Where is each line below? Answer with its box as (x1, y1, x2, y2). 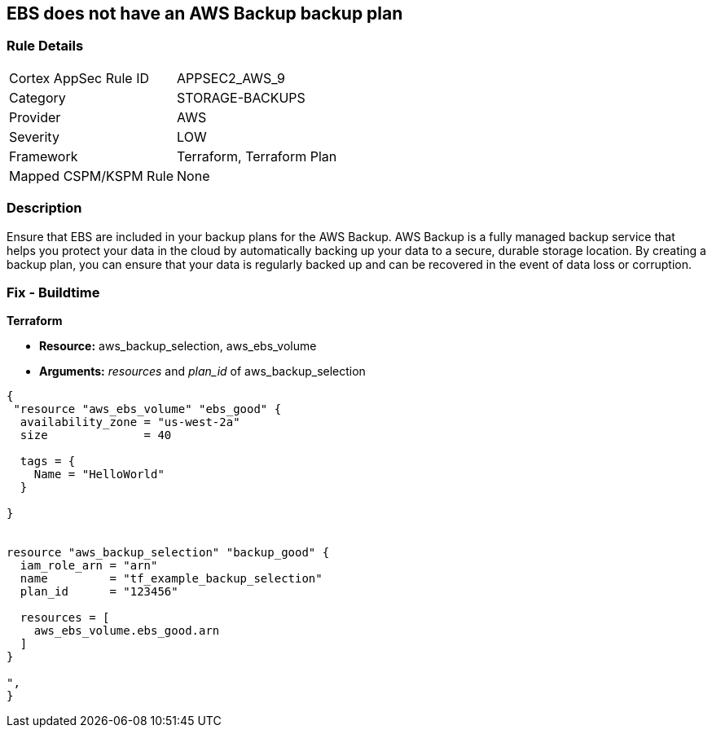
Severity (9, 128, 59, 145)
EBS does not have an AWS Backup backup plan (7, 3, 403, 24)
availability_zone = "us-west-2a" (20, 415, 240, 429)
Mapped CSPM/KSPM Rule (9, 167, 174, 184)
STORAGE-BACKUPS (177, 89, 305, 106)
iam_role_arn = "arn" (20, 559, 158, 573)
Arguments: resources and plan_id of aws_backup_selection (39, 364, 366, 379)
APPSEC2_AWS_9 (177, 69, 285, 86)
